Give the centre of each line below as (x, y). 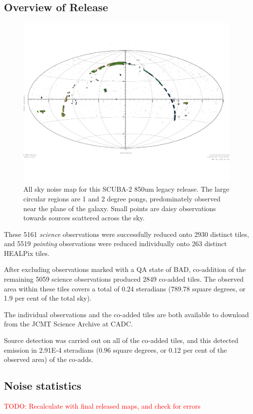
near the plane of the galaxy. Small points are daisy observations (120, 208)
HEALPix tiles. (27, 253)
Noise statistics (43, 386)
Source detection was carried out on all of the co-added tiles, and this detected (121, 340)
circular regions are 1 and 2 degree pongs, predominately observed (122, 198)
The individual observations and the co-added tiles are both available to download (126, 314)
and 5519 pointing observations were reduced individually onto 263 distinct (116, 243)
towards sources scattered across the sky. (84, 218)
